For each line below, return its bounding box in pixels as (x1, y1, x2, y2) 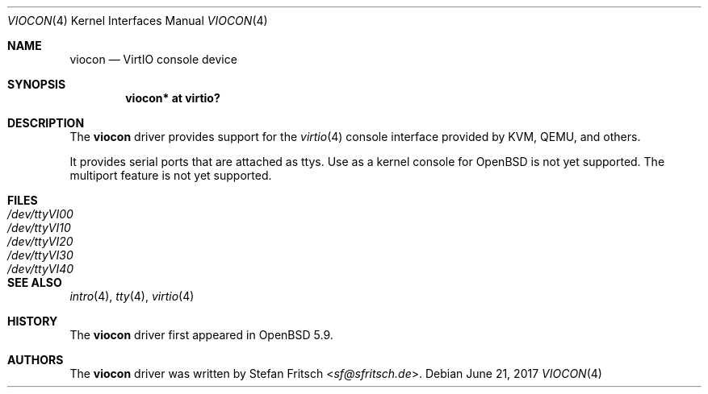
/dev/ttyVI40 (7, 262, 74, 276)
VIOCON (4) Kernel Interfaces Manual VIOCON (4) (7, 14, 268, 27)
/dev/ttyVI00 (7, 207, 73, 221)
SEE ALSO (7, 276, 62, 289)
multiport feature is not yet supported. (69, 168, 272, 182)
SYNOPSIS (7, 77, 66, 91)
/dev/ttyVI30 (7, 248, 73, 262)
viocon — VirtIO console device (69, 52, 237, 66)
